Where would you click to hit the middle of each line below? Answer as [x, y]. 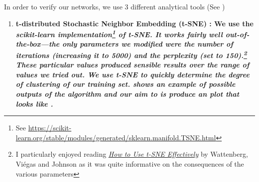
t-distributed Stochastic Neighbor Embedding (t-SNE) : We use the [134, 23]
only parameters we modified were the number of [147, 44]
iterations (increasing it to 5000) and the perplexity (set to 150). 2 [131, 54]
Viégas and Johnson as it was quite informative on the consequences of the [130, 164]
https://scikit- [50, 128]
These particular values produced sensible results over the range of [132, 65]
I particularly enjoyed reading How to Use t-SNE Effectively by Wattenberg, [132, 154]
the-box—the [38, 44]
